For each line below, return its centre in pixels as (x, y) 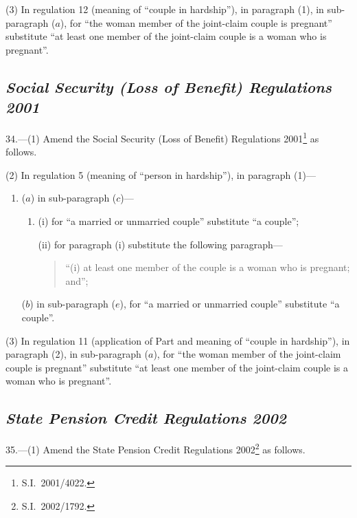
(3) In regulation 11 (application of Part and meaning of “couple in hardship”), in (178, 340)
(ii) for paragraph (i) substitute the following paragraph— (160, 244)
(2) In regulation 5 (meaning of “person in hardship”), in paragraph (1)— (161, 174)
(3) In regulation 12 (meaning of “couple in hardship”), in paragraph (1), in (165, 9)
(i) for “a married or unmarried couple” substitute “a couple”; (169, 221)
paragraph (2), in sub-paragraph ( (77, 354)
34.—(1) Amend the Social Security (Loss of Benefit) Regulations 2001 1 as (162, 137)
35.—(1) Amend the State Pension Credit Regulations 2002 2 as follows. (156, 448)
